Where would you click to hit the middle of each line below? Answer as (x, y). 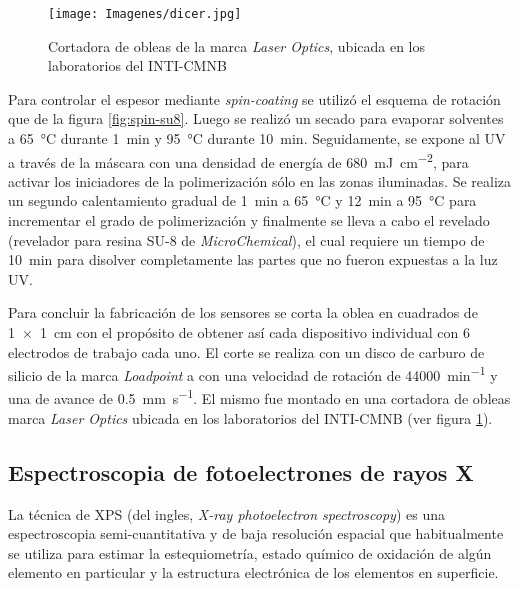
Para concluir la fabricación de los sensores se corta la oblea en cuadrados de (243, 312)
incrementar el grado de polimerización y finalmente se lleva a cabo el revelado (249, 220)
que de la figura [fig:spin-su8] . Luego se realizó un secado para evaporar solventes (256, 118)
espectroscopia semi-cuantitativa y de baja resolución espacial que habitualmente (256, 533)
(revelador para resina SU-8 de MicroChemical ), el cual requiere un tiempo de (246, 239)
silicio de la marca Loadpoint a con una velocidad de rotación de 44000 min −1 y (253, 373)
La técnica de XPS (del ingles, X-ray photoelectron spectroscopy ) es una (227, 513)
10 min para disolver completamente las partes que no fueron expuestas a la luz (253, 259)
